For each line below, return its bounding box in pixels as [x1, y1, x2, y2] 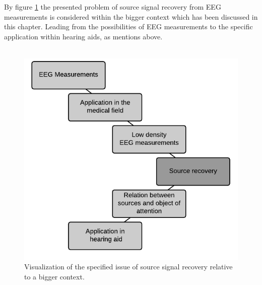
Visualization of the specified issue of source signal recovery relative [24, 261, 233, 272]
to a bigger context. [24, 271, 85, 281]
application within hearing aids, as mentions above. [4, 31, 163, 41]
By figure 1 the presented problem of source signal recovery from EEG [4, 2, 221, 12]
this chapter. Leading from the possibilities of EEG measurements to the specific [4, 21, 253, 32]
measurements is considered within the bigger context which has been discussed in [4, 11, 258, 22]
